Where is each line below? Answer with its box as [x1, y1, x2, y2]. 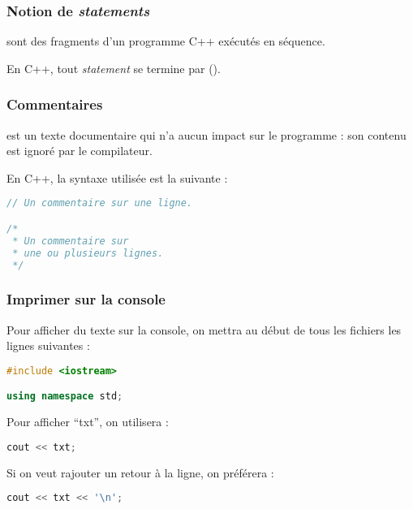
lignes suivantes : [6, 337, 90, 354]
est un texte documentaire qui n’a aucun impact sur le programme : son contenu [6, 126, 407, 143]
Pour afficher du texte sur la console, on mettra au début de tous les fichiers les [6, 321, 402, 338]
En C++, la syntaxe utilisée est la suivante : [6, 169, 228, 186]
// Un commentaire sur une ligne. [6, 197, 193, 209]
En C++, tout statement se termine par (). [6, 59, 221, 76]
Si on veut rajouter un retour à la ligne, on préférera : [6, 464, 274, 481]
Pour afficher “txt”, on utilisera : [6, 413, 169, 430]
